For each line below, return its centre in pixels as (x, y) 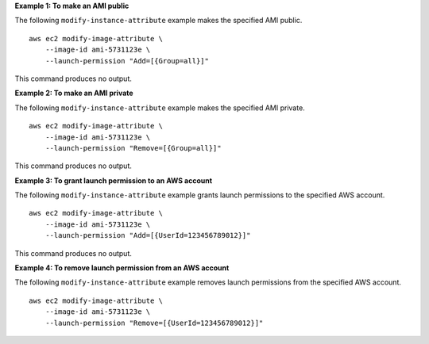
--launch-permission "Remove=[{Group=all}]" (133, 148)
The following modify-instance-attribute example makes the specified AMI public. (158, 21)
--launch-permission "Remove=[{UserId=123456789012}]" (154, 323)
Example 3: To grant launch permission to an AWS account (114, 180)
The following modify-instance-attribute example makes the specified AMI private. (160, 108)
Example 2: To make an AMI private (74, 93)
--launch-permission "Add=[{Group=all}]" (127, 61)
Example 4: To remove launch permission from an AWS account (122, 268)
